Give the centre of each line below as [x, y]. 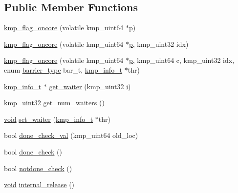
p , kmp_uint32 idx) [159, 44]
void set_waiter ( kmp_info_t [49, 119]
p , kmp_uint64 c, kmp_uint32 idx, [182, 60]
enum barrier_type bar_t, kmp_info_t [63, 69]
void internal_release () [39, 184]
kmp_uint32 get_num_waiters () [54, 103]
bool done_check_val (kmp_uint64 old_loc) [71, 135]
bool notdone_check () [38, 168]
